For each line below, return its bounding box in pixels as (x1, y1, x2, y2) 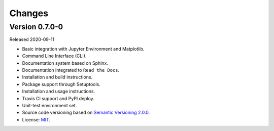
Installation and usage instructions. (22, 89, 95, 95)
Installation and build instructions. (22, 74, 93, 80)
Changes (9, 8, 48, 19)
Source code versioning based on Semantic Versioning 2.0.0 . (22, 109, 150, 116)
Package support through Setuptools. (22, 81, 101, 87)
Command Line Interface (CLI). (22, 53, 87, 59)
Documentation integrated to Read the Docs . (22, 67, 120, 73)
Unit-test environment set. (22, 102, 77, 108)
